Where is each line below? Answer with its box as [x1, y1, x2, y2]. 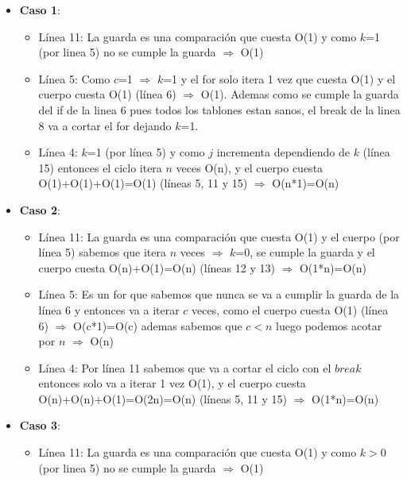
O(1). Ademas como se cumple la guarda [200, 86, 399, 102]
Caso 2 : [19, 201, 60, 218]
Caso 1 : [19, 2, 60, 17]
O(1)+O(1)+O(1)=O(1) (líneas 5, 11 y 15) [38, 175, 248, 191]
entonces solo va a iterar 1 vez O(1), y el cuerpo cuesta [38, 375, 306, 391]
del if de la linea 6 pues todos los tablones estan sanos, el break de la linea [38, 101, 401, 118]
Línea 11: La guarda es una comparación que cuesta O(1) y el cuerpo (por [38, 228, 400, 245]
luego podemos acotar [276, 317, 382, 334]
